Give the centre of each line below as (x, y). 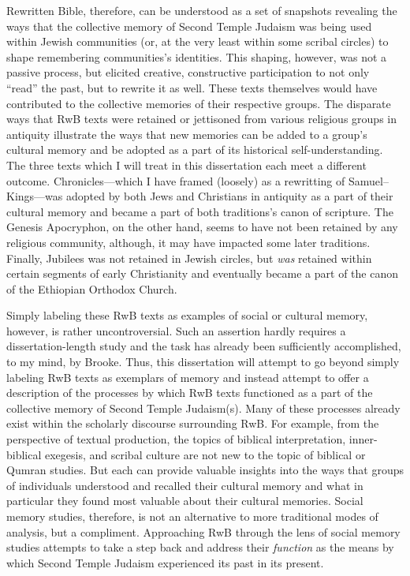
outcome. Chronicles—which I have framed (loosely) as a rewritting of (176, 180)
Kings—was (35, 196)
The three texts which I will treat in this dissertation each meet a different (186, 165)
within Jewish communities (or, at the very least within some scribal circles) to (198, 41)
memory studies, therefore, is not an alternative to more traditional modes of (192, 516)
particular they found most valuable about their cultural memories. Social (185, 501)
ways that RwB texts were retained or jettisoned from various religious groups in (201, 119)
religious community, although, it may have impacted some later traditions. (188, 242)
